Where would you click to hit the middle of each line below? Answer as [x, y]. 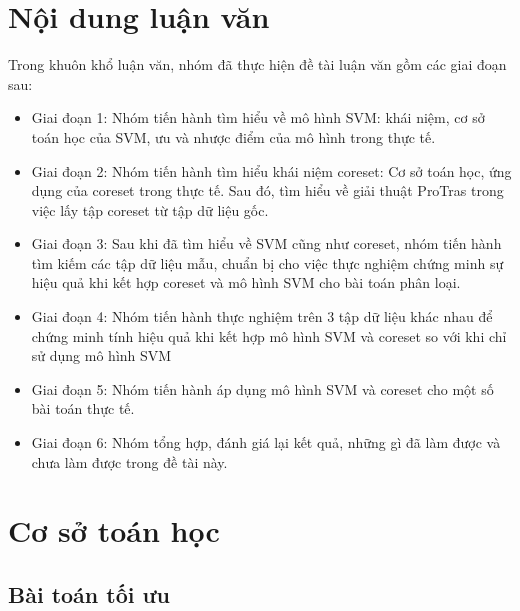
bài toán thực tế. [83, 408]
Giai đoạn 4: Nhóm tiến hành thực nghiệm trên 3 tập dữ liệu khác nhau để [262, 316]
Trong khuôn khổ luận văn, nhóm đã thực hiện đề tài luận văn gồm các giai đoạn [257, 64]
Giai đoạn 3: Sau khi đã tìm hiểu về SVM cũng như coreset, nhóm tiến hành [266, 243]
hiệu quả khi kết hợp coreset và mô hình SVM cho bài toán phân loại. [246, 282]
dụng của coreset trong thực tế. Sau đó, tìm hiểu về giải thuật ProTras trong [267, 190]
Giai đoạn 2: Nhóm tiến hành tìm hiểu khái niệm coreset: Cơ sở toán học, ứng [271, 170]
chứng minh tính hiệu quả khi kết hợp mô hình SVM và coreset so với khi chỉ [269, 335]
